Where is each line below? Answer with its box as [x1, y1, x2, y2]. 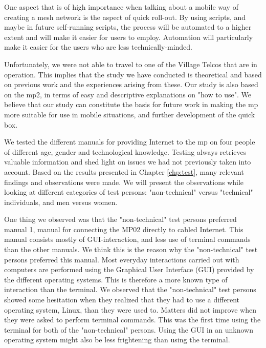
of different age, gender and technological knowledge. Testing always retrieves [4, 146, 247, 157]
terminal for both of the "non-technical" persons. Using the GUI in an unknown [4, 324, 253, 335]
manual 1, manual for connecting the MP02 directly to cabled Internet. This [4, 223, 243, 234]
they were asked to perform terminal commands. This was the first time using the [4, 314, 261, 325]
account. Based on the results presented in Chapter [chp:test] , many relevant [4, 166, 244, 177]
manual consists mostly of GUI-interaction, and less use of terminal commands [4, 234, 251, 244]
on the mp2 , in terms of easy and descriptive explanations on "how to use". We [4, 89, 252, 99]
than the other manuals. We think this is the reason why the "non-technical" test [4, 244, 258, 255]
